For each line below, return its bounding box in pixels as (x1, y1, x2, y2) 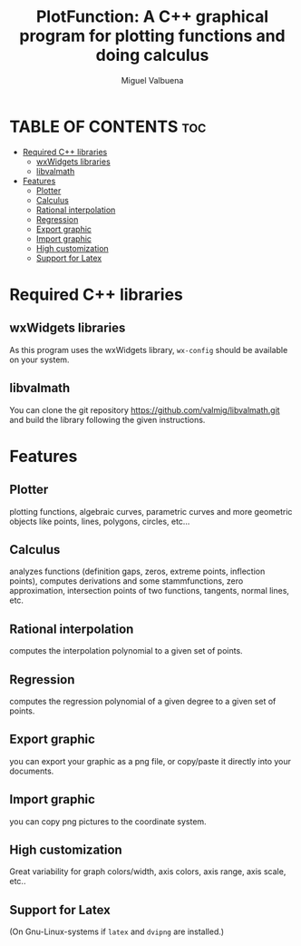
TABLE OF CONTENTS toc (9, 116, 207, 137)
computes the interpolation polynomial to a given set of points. (9, 645, 243, 656)
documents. (9, 765, 54, 776)
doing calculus (95, 45, 209, 65)
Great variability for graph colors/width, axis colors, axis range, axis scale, (9, 866, 286, 877)
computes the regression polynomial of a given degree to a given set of (9, 695, 277, 706)
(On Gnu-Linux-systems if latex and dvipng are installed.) (9, 926, 225, 937)
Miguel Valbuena (121, 74, 184, 85)
